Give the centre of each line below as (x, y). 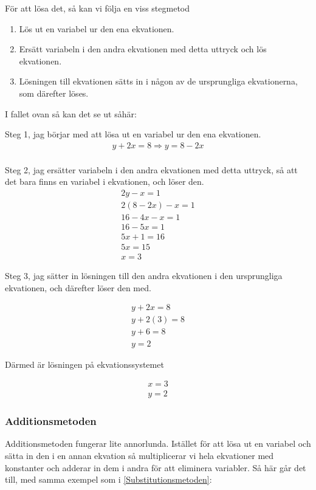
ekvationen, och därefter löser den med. (78, 287)
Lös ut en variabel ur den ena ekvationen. (97, 28)
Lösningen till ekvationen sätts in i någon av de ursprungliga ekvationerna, (158, 81)
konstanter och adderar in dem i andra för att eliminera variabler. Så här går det (156, 467)
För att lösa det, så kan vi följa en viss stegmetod (98, 8)
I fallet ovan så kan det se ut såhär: (71, 113)
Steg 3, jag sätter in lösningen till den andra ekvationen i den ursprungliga (144, 276)
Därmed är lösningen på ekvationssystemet (84, 364)
